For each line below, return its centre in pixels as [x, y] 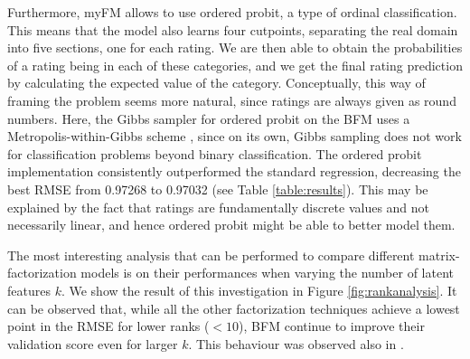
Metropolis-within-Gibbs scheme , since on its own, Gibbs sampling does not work [235, 136]
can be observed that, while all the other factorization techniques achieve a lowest [234, 308]
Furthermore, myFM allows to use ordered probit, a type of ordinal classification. [232, 12]
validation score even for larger [93, 343]
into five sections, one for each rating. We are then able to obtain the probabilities [235, 47]
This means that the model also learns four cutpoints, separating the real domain [233, 29]
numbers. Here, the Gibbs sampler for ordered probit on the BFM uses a [209, 118]
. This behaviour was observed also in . [296, 343]
